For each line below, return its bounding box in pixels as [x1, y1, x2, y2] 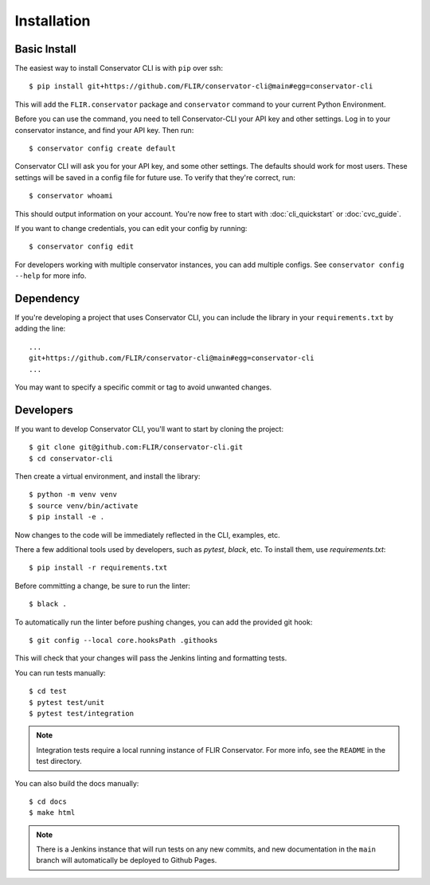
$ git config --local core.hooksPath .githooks [29, 636, 218, 644]
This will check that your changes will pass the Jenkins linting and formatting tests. [14, 653, 287, 663]
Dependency [14, 292, 80, 305]
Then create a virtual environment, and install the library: [14, 472, 201, 481]
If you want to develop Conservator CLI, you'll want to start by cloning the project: [14, 424, 284, 433]
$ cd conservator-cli [29, 454, 113, 463]
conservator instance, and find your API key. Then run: [14, 125, 194, 135]
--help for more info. [14, 271, 87, 280]
